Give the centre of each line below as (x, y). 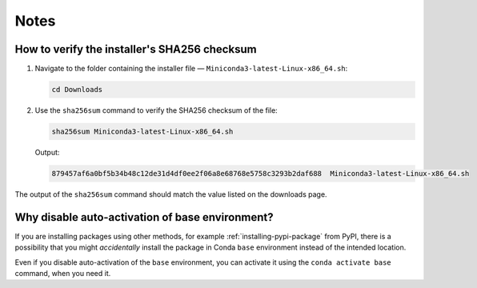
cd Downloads (77, 90)
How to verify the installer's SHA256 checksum (136, 49)
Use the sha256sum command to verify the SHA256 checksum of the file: (156, 110)
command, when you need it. (63, 274)
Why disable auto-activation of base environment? (144, 217)
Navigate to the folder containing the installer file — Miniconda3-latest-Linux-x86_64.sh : (191, 69)
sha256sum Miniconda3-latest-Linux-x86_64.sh (142, 132)
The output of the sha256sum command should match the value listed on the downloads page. (171, 194)
